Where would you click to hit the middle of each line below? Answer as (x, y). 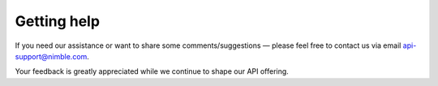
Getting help (58, 21)
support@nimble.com (51, 56)
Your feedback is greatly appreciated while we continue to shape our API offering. (152, 71)
